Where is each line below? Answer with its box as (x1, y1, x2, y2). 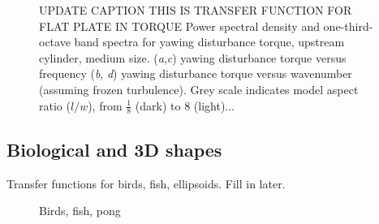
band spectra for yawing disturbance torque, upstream (74, 33, 345, 50)
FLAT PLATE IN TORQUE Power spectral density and (39, 17, 320, 34)
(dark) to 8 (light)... (135, 97, 235, 114)
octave (39, 33, 71, 50)
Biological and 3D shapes (6, 136, 222, 162)
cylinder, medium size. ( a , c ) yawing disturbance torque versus (39, 49, 347, 66)
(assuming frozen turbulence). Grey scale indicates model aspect (39, 80, 359, 97)
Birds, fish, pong (39, 202, 121, 219)
